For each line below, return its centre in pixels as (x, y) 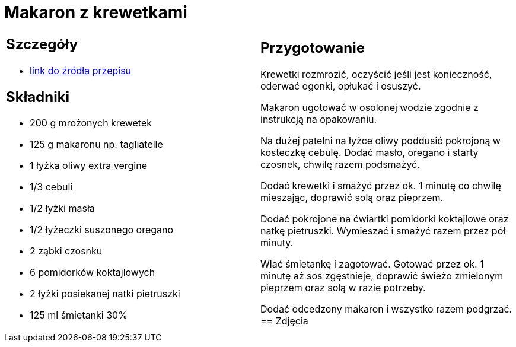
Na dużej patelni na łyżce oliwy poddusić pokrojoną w (380, 141)
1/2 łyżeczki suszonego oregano (102, 230)
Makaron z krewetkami (96, 12)
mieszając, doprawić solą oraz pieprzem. (352, 198)
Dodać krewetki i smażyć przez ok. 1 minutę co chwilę (381, 186)
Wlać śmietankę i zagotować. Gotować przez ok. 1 (372, 264)
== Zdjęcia (284, 321)
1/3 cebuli (51, 187)
